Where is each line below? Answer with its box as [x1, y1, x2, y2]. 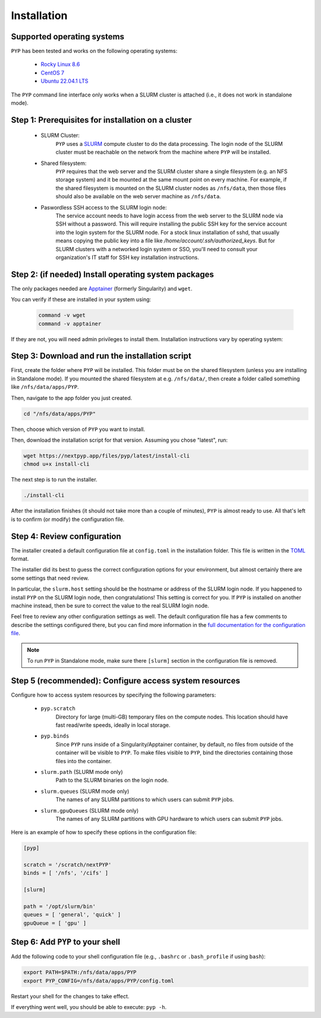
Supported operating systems [11, 32, 125, 42]
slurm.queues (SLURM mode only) [40, 788, 130, 795]
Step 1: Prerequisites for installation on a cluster [11, 115, 193, 125]
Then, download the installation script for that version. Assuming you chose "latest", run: [11, 436, 228, 444]
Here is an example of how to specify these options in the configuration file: [11, 829, 197, 836]
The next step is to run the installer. [11, 476, 97, 483]
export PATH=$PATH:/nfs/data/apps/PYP [23, 969, 137, 976]
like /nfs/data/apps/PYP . [11, 383, 80, 391]
